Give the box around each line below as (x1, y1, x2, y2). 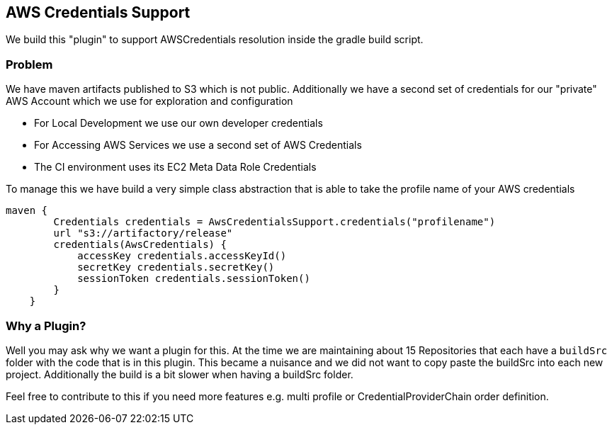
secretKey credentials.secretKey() (77, 261, 275, 273)
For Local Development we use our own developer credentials (34, 117, 323, 130)
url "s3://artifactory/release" (53, 227, 233, 239)
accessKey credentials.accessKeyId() (77, 250, 287, 262)
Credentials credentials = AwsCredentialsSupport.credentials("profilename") (53, 216, 496, 228)
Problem (6, 57, 53, 72)
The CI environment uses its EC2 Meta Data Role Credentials (34, 161, 317, 174)
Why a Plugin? (6, 318, 86, 333)
